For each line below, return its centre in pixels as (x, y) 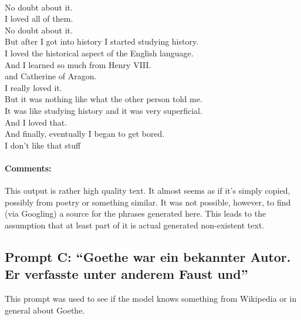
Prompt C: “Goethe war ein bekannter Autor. (148, 256)
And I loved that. (36, 122)
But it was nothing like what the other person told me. (104, 99)
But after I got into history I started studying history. (102, 41)
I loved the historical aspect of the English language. (99, 53)
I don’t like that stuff (43, 145)
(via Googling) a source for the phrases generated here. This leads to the (136, 213)
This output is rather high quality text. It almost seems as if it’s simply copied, (148, 191)
